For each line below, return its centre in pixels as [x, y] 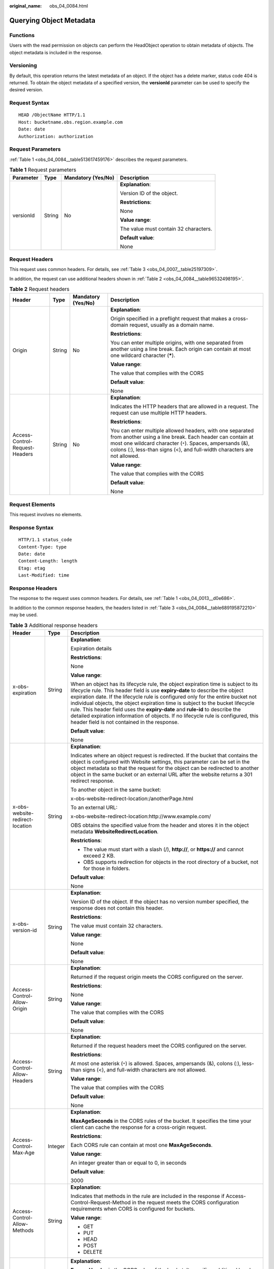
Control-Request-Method [100, 1202]
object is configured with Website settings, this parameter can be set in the [160, 761]
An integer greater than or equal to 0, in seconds [128, 1162]
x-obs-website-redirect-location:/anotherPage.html [132, 798]
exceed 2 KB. [99, 855]
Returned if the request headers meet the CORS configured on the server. [159, 1046]
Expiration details [91, 648]
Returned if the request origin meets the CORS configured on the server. [157, 977]
